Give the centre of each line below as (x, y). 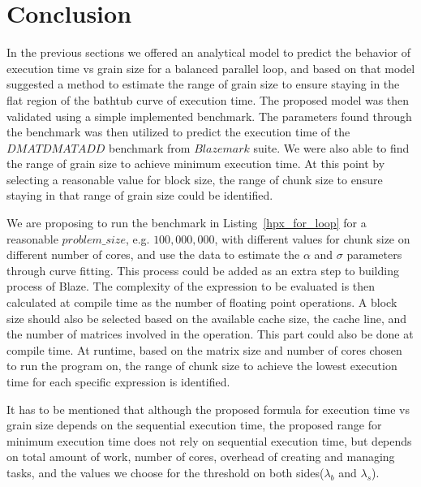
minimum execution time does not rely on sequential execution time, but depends (209, 440)
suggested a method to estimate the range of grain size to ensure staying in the (203, 84)
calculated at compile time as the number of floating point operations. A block (202, 302)
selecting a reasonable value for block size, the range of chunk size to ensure (195, 179)
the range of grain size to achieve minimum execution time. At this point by (196, 164)
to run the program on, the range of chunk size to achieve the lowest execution (202, 366)
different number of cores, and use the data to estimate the (153, 254)
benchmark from (150, 147)
